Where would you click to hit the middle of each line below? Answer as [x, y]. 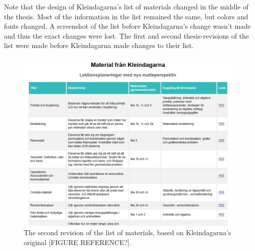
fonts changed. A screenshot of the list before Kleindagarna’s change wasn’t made [127, 26]
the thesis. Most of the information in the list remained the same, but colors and [126, 16]
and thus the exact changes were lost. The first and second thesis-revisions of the [127, 35]
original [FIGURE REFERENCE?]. [78, 242]
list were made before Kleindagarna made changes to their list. [99, 45]
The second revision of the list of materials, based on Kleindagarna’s [127, 232]
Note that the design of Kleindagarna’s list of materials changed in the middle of [126, 6]
